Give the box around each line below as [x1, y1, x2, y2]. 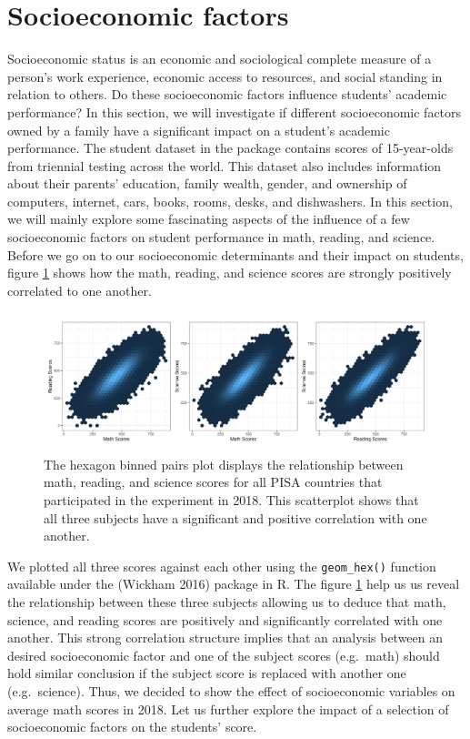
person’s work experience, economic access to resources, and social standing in [7, 66, 443, 86]
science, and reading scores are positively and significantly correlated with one [7, 610, 443, 629]
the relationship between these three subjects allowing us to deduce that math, [7, 592, 446, 612]
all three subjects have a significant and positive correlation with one [44, 508, 427, 527]
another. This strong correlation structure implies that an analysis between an [7, 628, 444, 647]
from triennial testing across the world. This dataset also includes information [7, 156, 442, 175]
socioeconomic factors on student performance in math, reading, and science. [7, 228, 435, 247]
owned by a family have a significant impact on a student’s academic [7, 120, 390, 139]
